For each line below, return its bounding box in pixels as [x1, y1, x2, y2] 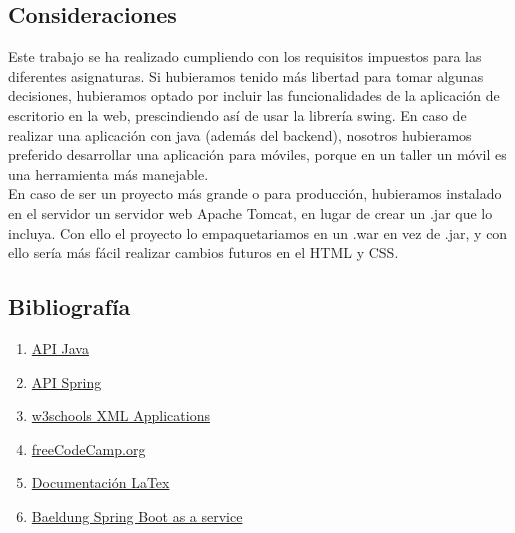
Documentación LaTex [31, 472, 170, 493]
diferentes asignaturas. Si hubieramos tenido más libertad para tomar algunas [8, 65, 484, 86]
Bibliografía [8, 291, 131, 322]
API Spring [31, 371, 102, 392]
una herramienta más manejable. [8, 163, 209, 184]
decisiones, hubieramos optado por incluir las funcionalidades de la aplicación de [8, 85, 500, 106]
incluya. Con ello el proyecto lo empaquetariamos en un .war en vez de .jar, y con [8, 222, 508, 243]
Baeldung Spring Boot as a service [31, 505, 243, 526]
